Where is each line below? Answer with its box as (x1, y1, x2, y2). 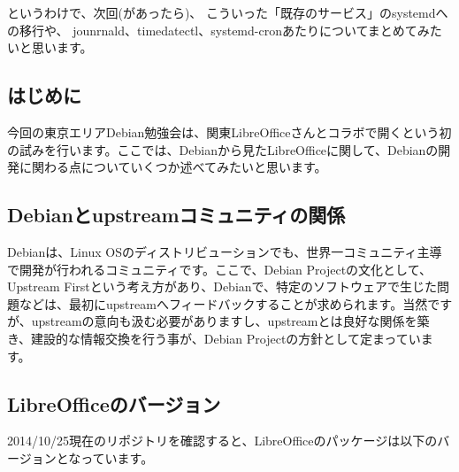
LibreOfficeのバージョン (7, 390, 221, 417)
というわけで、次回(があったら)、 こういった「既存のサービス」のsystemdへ (7, 4, 448, 21)
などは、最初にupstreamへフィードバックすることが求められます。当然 (19, 294, 428, 313)
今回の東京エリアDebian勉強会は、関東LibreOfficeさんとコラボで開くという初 (7, 122, 452, 141)
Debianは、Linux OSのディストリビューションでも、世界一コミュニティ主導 (7, 242, 442, 260)
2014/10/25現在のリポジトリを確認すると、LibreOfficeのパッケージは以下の (7, 431, 438, 450)
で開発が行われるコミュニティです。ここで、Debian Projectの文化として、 (7, 259, 432, 278)
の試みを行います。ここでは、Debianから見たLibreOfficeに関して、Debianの (7, 140, 439, 159)
